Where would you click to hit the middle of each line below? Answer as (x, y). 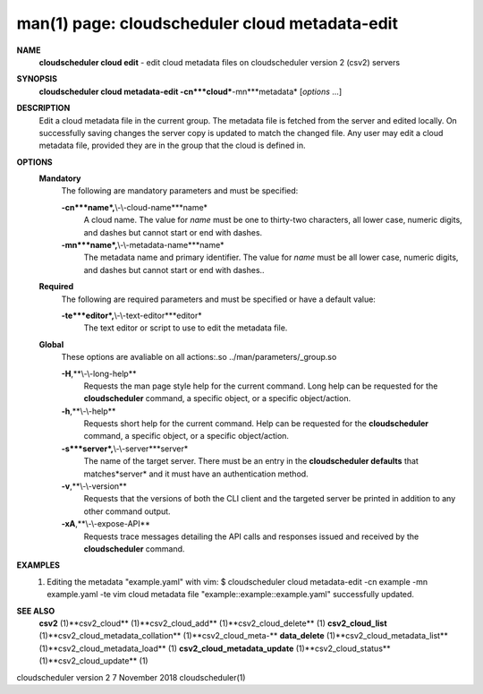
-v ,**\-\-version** (94, 486)
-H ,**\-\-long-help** (99, 373)
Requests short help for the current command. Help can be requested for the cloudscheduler (256, 424)
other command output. (127, 511)
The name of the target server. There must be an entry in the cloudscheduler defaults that (251, 461)
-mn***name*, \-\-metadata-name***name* (143, 245)
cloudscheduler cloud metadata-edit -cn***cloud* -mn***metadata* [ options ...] (191, 91)
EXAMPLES (38, 565)
